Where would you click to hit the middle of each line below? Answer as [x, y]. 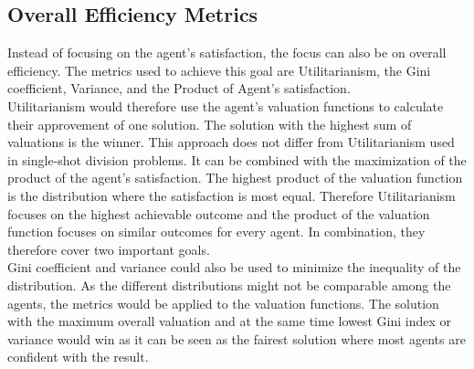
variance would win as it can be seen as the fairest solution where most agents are [237, 338]
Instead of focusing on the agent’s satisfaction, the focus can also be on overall [227, 53]
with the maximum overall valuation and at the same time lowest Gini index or [230, 321]
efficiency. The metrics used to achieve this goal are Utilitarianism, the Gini [219, 70]
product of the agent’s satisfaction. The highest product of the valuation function [235, 178]
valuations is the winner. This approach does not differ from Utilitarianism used [231, 142]
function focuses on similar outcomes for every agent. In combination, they [216, 232]
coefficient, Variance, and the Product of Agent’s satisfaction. [179, 88]
